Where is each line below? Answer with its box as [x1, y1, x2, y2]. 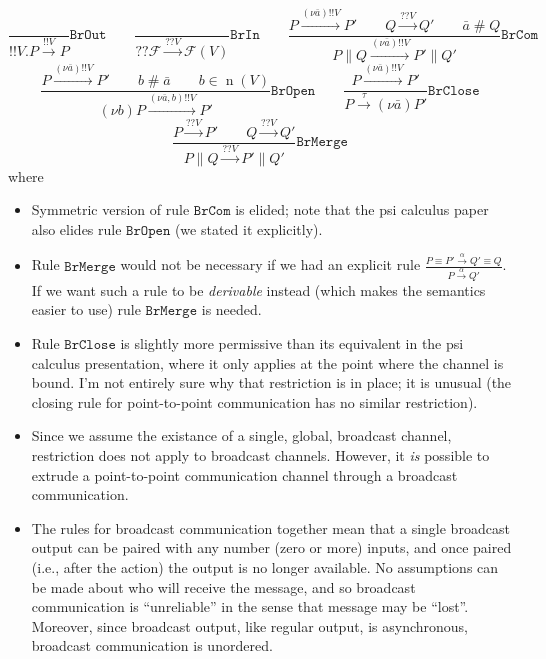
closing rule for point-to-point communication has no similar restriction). [31, 391, 478, 412]
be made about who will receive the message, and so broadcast [31, 576, 416, 597]
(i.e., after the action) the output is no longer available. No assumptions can [31, 556, 499, 577]
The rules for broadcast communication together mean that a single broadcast [31, 517, 510, 538]
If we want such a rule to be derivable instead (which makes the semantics [31, 279, 486, 300]
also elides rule [31, 218, 122, 239]
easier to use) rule [31, 299, 141, 320]
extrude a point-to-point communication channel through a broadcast [31, 464, 458, 485]
